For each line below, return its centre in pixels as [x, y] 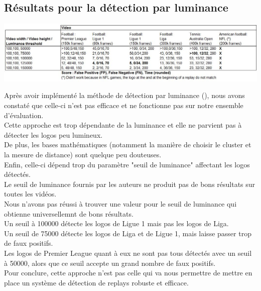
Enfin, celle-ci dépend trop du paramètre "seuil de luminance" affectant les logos [127, 164]
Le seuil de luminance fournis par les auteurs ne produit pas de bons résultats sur [130, 184]
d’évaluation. [24, 115]
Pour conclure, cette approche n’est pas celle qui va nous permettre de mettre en [128, 273]
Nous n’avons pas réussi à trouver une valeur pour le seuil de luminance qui [120, 204]
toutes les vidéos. [30, 194]
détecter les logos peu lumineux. [53, 134]
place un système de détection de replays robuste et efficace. [96, 282]
